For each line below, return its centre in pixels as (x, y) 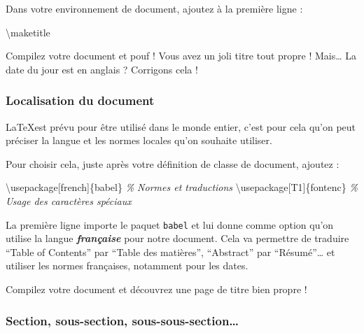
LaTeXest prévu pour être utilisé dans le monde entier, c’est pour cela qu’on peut (181, 126)
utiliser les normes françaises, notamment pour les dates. (127, 265)
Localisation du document (80, 100)
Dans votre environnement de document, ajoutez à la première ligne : (154, 8)
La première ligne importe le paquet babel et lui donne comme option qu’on (170, 224)
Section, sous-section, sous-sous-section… (122, 320)
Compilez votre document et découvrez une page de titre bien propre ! (156, 289)
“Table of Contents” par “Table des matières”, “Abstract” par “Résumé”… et (170, 251)
